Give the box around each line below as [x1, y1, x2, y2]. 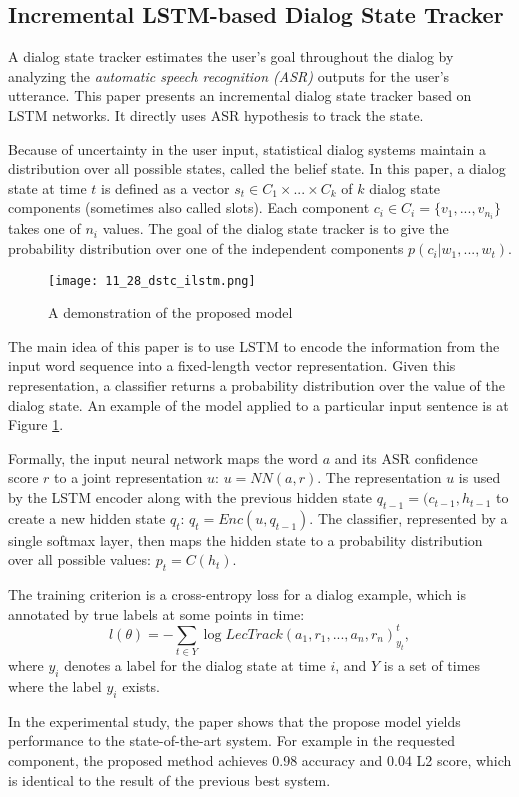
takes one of [8, 218, 81, 239]
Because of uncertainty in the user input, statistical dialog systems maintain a [8, 138, 486, 159]
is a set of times [383, 655, 481, 676]
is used [458, 467, 501, 488]
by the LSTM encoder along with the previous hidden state [8, 487, 373, 508]
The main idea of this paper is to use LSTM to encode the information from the [8, 335, 500, 356]
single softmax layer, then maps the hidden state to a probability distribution [8, 529, 483, 550]
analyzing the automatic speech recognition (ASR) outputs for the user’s [8, 65, 450, 86]
